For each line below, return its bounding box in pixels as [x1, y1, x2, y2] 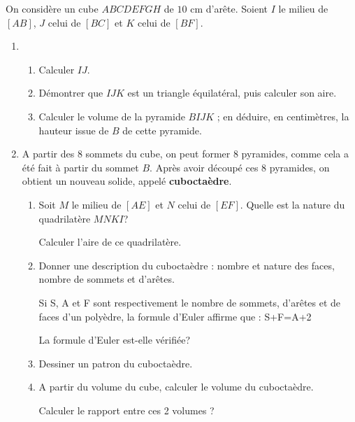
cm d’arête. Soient [190, 1, 268, 15]
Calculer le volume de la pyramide [38, 108, 185, 123]
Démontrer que [38, 85, 103, 100]
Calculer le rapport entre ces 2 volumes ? [38, 402, 215, 417]
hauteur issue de [38, 122, 109, 137]
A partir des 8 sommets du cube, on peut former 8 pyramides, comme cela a [22, 146, 349, 161]
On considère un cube [6, 1, 99, 15]
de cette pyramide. [122, 122, 202, 137]
